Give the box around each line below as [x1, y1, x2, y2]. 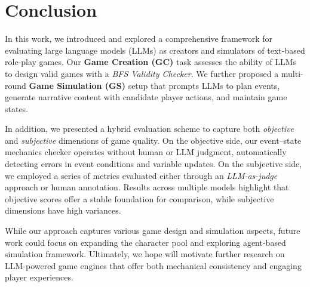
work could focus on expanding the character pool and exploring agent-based [5, 236, 286, 248]
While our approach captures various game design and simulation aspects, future [5, 224, 300, 237]
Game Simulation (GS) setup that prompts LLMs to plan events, [29, 79, 280, 91]
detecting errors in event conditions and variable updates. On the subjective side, [5, 158, 302, 170]
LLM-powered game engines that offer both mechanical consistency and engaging [5, 259, 302, 271]
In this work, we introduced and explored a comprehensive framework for [5, 32, 273, 45]
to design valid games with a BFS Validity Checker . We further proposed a [5, 67, 279, 79]
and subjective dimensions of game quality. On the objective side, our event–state [5, 134, 302, 146]
